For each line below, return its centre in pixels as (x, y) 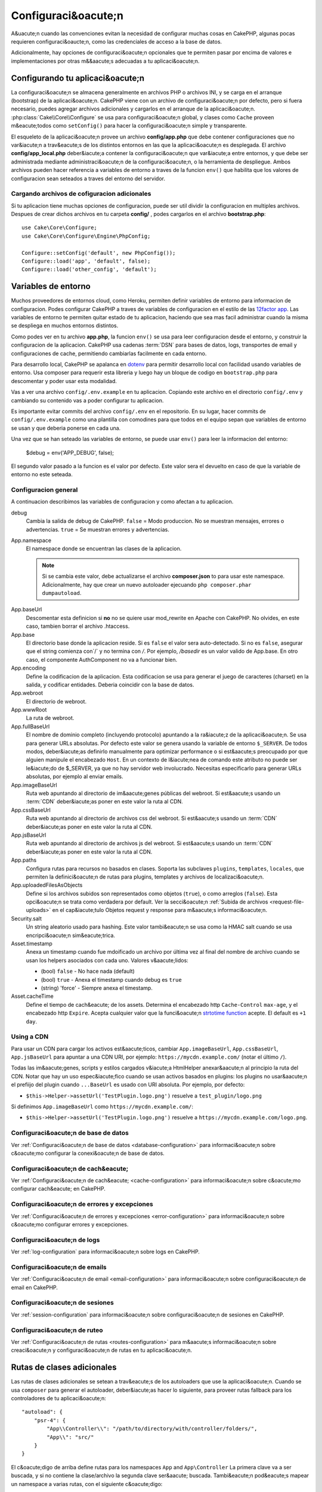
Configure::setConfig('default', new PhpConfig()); (99, 253)
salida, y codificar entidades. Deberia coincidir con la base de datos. (110, 685)
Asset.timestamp (32, 944)
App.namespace (31, 541)
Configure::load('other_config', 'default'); (89, 269)
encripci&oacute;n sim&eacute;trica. (71, 935)
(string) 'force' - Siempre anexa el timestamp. (97, 988)
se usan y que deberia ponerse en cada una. (66, 428)
